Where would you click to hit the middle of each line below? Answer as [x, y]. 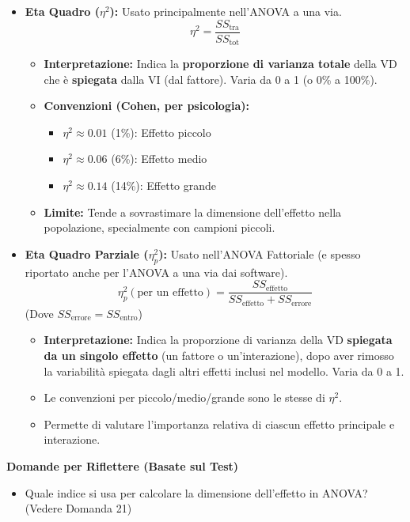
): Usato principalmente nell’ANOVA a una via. [226, 11]
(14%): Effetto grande [164, 185]
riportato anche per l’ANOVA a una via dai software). [156, 272]
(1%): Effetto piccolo [161, 132]
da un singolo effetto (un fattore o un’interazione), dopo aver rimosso [219, 355]
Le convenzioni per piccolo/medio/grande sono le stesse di [184, 397]
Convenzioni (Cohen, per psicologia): [146, 106]
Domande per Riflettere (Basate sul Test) [123, 465]
